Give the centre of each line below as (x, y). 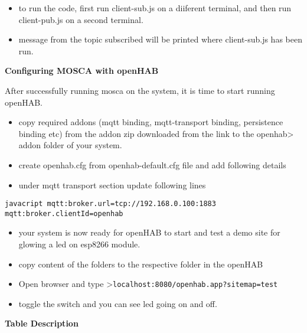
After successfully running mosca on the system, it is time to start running (140, 90)
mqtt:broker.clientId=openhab (64, 213)
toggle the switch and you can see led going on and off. (118, 303)
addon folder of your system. (70, 145)
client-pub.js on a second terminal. (81, 19)
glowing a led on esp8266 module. (79, 244)
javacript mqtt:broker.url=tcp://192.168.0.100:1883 (110, 204)
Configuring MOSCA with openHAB (82, 71)
